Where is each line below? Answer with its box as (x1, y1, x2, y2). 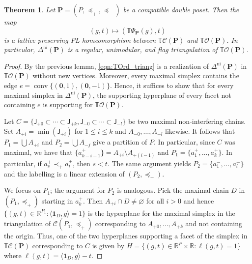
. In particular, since (153, 137, 215, 147)
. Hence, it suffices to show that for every (110, 80, 234, 90)
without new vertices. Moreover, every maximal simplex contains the (32, 70, 239, 81)
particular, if (4, 158, 42, 168)
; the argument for (50, 185, 106, 195)
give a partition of (93, 137, 147, 147)
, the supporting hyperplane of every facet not (92, 89, 231, 100)
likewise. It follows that (165, 126, 235, 136)
